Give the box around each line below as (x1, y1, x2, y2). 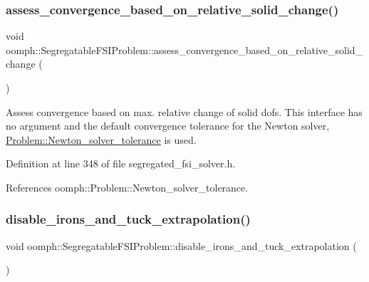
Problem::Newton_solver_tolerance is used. (6, 132, 197, 147)
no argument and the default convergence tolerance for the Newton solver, (6, 118, 330, 133)
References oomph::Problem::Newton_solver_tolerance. (6, 179, 249, 194)
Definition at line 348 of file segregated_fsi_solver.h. (6, 156, 236, 171)
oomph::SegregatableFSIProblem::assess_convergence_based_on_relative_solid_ (6, 42, 363, 57)
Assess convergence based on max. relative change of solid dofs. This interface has (6, 104, 363, 119)
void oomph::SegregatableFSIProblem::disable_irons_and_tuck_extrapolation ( (6, 238, 357, 253)
